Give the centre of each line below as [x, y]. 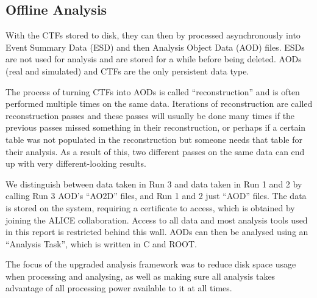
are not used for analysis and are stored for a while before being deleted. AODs [154, 59]
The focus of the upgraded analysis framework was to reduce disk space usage [151, 264]
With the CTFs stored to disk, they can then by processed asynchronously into [153, 35]
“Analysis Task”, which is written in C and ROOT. [101, 243]
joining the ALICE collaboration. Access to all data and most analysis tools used [157, 220]
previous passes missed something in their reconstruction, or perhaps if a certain [156, 127]
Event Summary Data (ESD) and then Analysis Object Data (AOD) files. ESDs [155, 47]
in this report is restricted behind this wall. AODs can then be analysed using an [157, 232]
